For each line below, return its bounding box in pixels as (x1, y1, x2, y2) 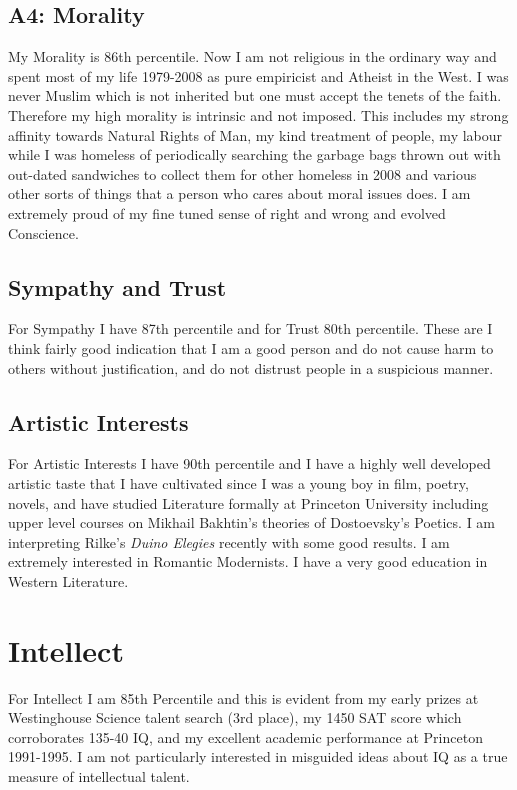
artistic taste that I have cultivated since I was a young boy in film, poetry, (8, 472, 469, 493)
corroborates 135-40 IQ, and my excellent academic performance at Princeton (8, 726, 483, 747)
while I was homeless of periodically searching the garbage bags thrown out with (8, 144, 501, 165)
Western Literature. (8, 570, 129, 591)
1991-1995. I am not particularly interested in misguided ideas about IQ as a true (8, 746, 508, 767)
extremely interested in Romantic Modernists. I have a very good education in (8, 551, 488, 572)
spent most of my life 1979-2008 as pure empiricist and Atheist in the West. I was (8, 65, 509, 86)
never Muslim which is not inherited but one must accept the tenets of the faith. (8, 85, 502, 106)
